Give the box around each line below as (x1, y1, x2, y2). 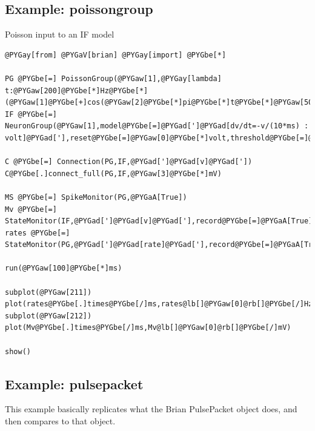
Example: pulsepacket (5, 374, 144, 393)
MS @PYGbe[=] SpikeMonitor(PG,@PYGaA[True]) (5, 192, 187, 202)
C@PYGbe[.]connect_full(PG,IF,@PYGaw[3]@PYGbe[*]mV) (5, 169, 222, 178)
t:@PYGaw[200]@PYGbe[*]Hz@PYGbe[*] (5, 86, 148, 95)
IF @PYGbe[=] (5, 110, 57, 119)
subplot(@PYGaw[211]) (5, 288, 92, 297)
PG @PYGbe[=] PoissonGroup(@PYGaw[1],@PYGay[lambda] (5, 74, 222, 83)
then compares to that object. (5, 415, 116, 427)
